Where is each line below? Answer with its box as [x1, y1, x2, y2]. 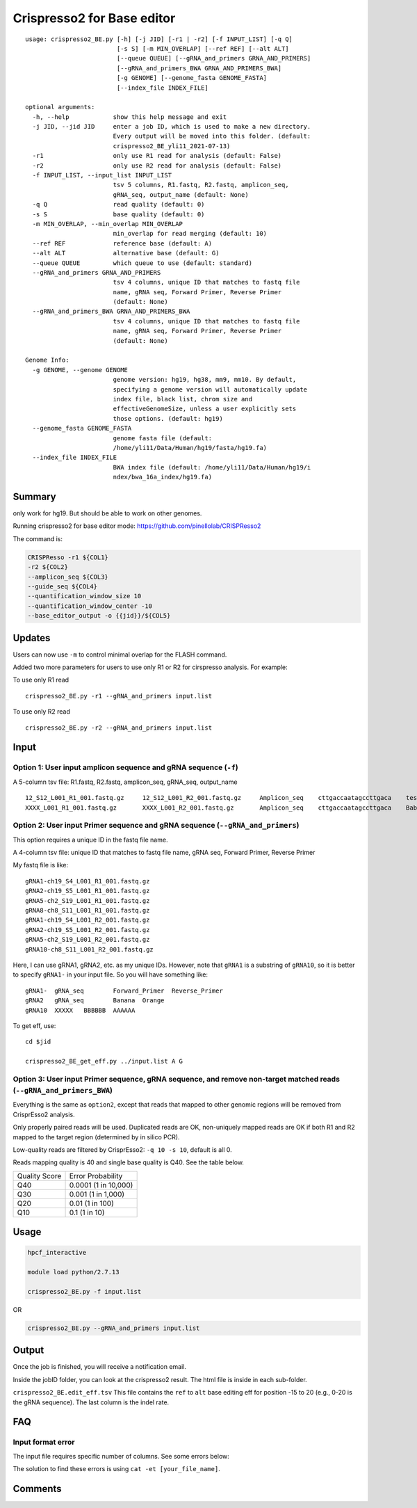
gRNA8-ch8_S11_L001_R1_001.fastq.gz [25, 906, 150, 915]
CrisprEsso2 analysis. [13, 1110, 76, 1118]
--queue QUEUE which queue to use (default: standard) [32, 259, 253, 267]
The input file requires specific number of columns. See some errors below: [13, 1452, 229, 1460]
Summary [13, 490, 56, 502]
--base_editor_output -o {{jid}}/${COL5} [27, 612, 171, 620]
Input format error [13, 1437, 75, 1447]
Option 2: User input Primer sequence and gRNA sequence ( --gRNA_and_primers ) [13, 821, 300, 831]
